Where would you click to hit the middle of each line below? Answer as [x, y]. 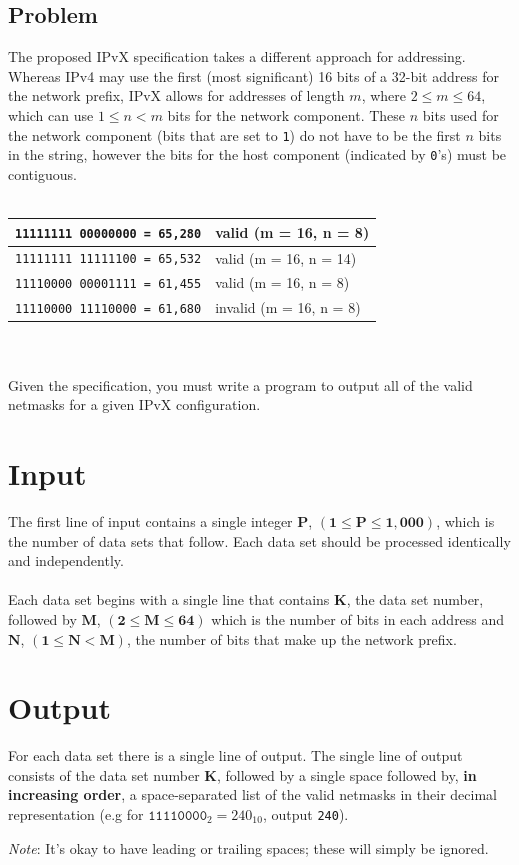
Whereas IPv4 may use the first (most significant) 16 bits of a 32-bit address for [253, 75]
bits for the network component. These [286, 114]
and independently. [66, 560]
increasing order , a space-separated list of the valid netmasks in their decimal [252, 794]
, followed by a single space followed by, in [346, 774]
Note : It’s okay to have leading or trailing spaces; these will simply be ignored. [248, 847]
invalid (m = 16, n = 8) [288, 307]
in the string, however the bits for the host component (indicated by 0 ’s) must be [257, 154]
